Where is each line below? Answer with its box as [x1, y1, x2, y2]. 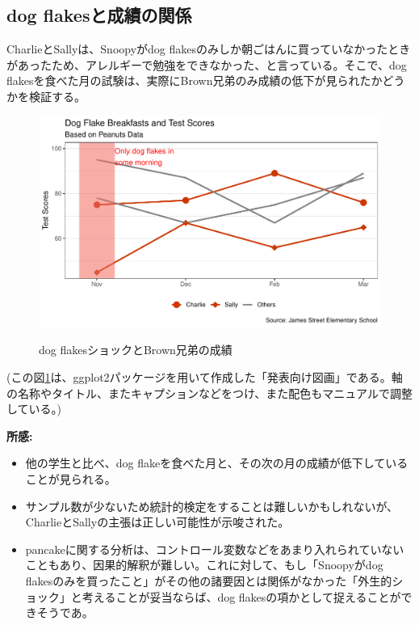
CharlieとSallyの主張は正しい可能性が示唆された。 [25, 513, 290, 530]
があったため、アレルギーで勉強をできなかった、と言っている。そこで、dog [6, 56, 407, 73]
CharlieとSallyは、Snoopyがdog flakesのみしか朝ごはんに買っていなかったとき [6, 40, 411, 57]
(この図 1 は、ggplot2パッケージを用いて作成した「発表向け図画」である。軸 [6, 369, 403, 386]
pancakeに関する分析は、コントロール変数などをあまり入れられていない [25, 540, 404, 557]
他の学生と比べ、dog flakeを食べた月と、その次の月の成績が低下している [25, 454, 409, 471]
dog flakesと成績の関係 [6, 2, 192, 27]
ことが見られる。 [25, 471, 116, 487]
